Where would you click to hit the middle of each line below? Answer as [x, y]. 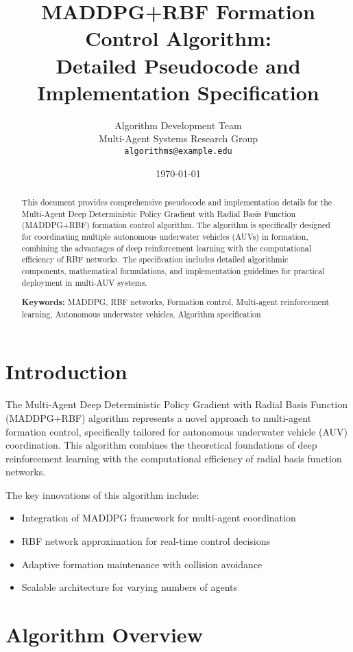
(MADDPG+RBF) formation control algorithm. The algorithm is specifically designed [176, 225]
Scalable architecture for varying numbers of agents [129, 587]
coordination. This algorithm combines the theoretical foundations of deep [161, 445]
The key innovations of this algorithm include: [102, 494]
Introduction [66, 371]
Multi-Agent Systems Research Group [178, 138]
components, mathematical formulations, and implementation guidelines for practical [173, 270]
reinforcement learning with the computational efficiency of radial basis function [174, 458]
